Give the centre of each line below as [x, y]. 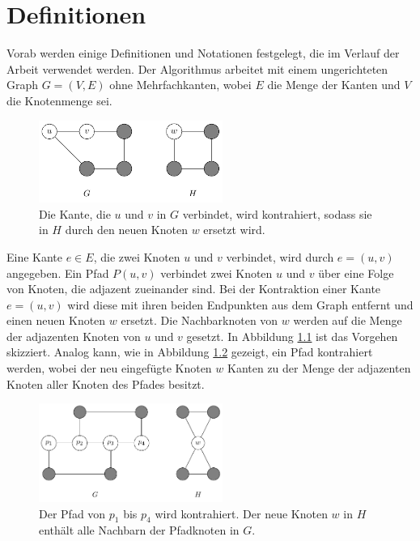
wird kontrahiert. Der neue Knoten [241, 513]
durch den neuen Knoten [126, 230]
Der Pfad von [72, 513]
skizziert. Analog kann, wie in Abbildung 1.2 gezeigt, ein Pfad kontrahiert [190, 352]
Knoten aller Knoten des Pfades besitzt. [106, 383]
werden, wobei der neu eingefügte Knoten [109, 368]
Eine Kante [35, 256]
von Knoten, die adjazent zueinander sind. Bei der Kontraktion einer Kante [194, 289]
